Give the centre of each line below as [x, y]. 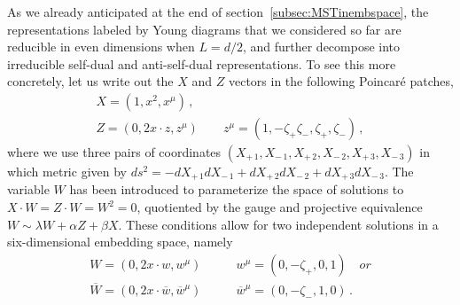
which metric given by [67, 172]
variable [28, 189]
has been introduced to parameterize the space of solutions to [237, 189]
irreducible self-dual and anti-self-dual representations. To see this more [202, 63]
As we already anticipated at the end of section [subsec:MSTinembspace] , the [218, 12]
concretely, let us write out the [90, 81]
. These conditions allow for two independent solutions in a [278, 224]
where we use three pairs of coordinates [114, 152]
